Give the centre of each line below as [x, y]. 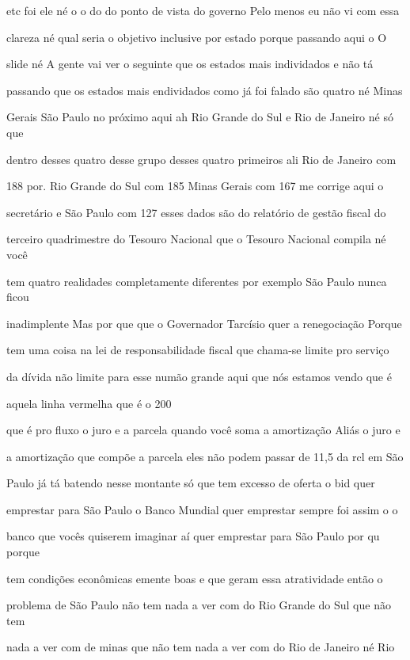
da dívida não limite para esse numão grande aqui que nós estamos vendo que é [199, 376]
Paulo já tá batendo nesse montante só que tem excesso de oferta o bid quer [191, 483]
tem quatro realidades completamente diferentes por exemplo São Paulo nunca [197, 281]
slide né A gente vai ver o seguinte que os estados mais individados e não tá [190, 64]
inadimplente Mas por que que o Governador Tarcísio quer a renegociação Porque [204, 323]
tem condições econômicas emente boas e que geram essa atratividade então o [195, 578]
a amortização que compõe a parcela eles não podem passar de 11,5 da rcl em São [205, 456]
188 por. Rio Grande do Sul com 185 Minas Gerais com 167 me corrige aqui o [195, 186]
